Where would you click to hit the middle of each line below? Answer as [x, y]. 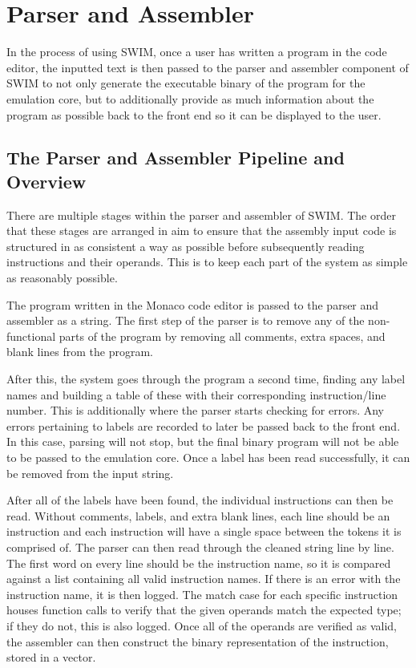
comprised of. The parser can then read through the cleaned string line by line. [200, 547]
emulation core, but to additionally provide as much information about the [190, 98]
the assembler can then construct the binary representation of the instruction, [198, 641]
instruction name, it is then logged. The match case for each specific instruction [202, 594]
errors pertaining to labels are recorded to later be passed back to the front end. [204, 425]
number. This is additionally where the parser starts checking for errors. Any [195, 410]
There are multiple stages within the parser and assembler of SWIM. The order [201, 215]
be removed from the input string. [90, 473]
